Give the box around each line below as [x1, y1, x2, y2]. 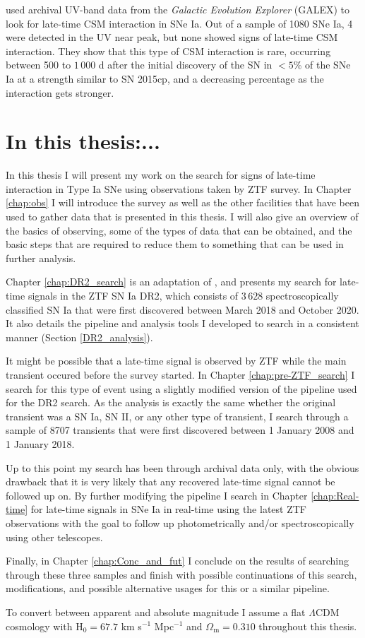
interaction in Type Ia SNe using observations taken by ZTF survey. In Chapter [6, 181, 352, 196]
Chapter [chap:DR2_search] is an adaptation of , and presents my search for [6, 274, 337, 289]
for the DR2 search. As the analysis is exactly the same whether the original [6, 395, 336, 410]
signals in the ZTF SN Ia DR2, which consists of [28, 288, 239, 303]
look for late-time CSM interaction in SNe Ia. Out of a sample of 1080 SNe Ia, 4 [6, 16, 353, 30]
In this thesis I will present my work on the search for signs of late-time [6, 167, 316, 182]
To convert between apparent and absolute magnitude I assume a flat [6, 604, 306, 619]
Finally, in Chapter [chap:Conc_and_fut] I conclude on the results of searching [6, 553, 349, 568]
